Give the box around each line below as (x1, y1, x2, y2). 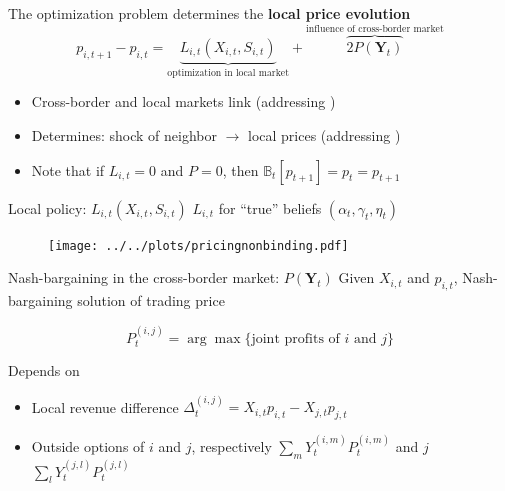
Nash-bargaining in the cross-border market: (8, 267, 280, 288)
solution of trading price (77, 290, 225, 311)
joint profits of (251, 331, 340, 346)
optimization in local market (167, 67, 289, 78)
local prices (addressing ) (248, 125, 401, 146)
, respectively (191, 435, 272, 456)
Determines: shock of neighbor (31, 125, 217, 146)
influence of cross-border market (306, 24, 444, 35)
